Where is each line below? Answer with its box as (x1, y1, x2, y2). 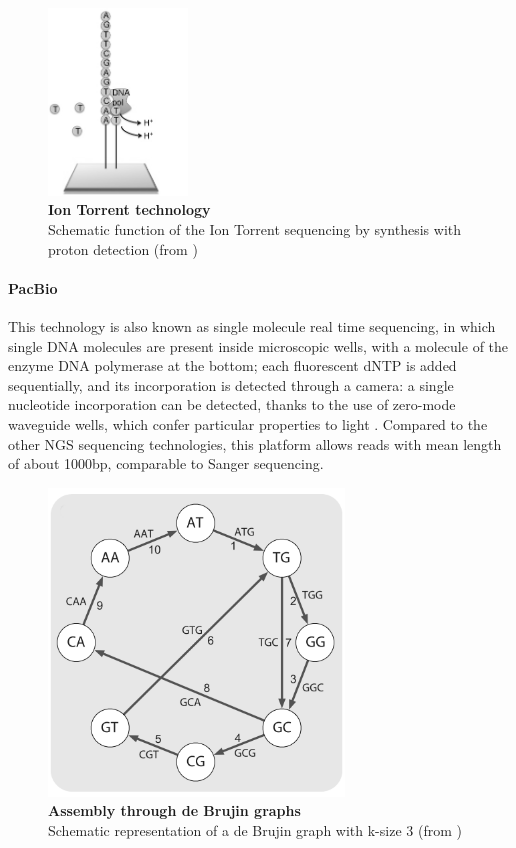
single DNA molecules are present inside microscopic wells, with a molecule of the (8, 335, 509, 356)
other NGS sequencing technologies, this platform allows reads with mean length (8, 433, 502, 454)
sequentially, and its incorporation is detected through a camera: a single (8, 374, 454, 395)
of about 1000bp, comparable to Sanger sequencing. (8, 453, 324, 474)
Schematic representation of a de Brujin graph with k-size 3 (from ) (48, 819, 462, 840)
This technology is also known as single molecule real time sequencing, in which (8, 315, 496, 336)
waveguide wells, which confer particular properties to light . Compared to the (8, 413, 488, 434)
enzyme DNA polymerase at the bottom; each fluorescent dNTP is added (8, 355, 457, 376)
